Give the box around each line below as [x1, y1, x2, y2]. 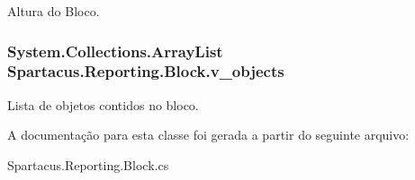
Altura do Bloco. [7, 2, 100, 20]
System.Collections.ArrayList [7, 39, 223, 62]
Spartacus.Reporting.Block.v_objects [7, 60, 284, 82]
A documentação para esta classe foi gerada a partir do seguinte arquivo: [7, 125, 410, 144]
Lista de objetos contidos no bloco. [7, 95, 199, 114]
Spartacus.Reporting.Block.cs [7, 155, 169, 174]
